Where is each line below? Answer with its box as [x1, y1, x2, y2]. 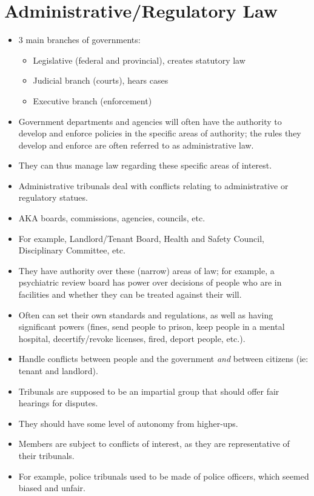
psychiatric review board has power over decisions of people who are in [18, 276, 282, 289]
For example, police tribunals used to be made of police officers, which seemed [18, 469, 309, 482]
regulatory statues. [18, 191, 88, 204]
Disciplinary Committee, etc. [18, 244, 125, 256]
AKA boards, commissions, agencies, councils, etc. [18, 212, 205, 224]
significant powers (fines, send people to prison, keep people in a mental [18, 320, 285, 333]
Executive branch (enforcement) [33, 94, 152, 107]
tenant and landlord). [18, 364, 98, 377]
